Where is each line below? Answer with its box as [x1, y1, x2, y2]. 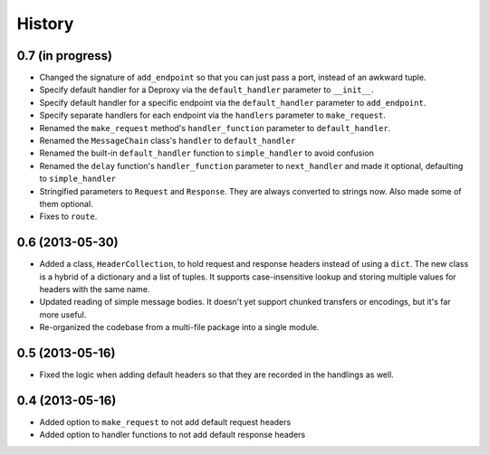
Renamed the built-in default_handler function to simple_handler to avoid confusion [39, 147, 375, 158]
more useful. [39, 308, 87, 320]
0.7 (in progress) [16, 48, 113, 63]
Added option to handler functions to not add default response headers [39, 430, 306, 441]
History [16, 14, 74, 33]
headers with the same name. [39, 284, 150, 295]
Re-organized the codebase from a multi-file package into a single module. [39, 322, 320, 333]
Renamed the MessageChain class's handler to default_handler [39, 136, 296, 147]
